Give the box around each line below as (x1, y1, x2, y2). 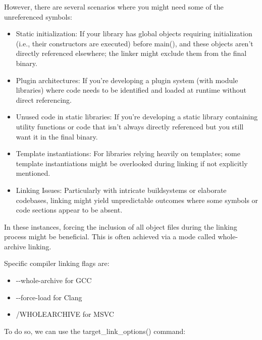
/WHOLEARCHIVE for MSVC (16, 309, 114, 319)
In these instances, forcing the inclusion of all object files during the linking (4, 221, 237, 232)
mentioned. (16, 168, 50, 178)
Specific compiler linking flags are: (4, 258, 110, 268)
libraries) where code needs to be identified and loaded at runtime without (16, 85, 246, 95)
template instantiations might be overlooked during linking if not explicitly (16, 158, 248, 168)
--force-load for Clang (16, 292, 82, 302)
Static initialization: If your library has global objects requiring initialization (16, 28, 252, 39)
